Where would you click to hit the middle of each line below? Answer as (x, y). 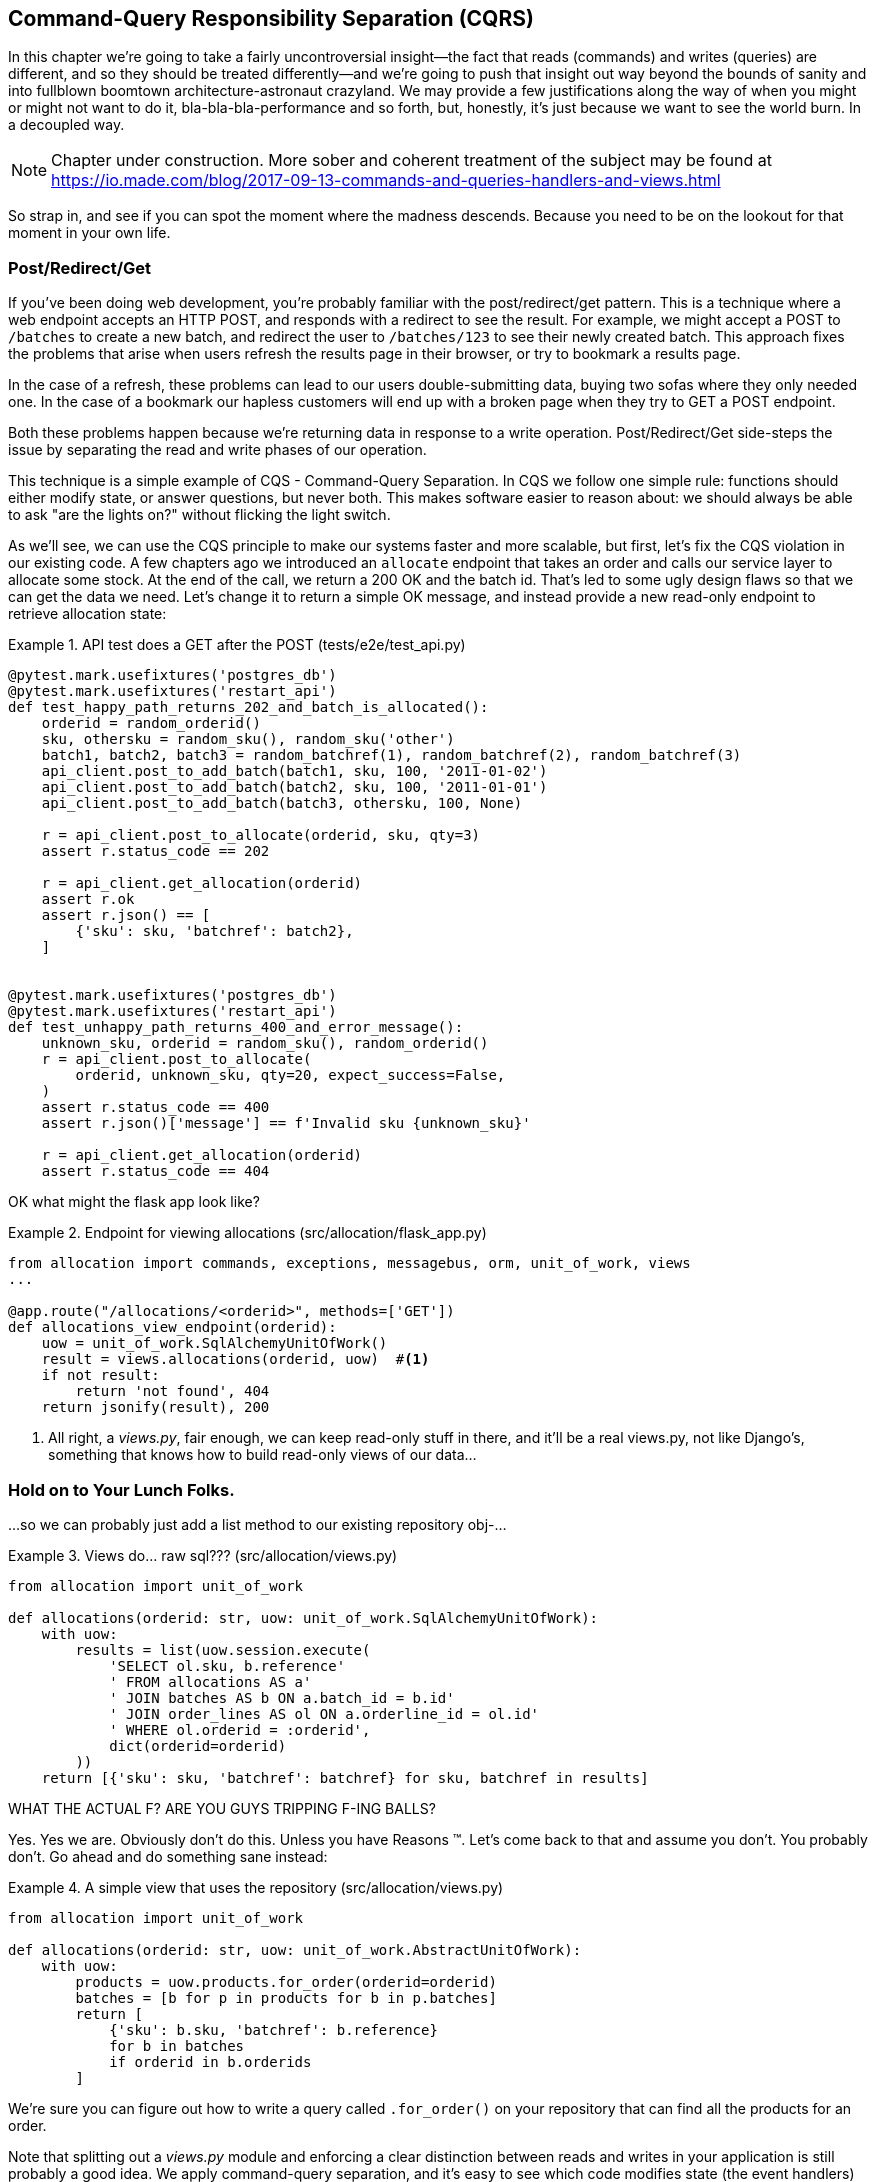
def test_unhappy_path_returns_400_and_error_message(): (236, 1027)
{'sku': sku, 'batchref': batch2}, (214, 931)
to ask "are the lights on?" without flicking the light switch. (199, 515)
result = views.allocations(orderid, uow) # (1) (235, 1359)
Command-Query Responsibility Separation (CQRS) (271, 18)
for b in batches (177, 2045)
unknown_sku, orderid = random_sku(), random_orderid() (265, 1043)
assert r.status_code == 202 (155, 851)
